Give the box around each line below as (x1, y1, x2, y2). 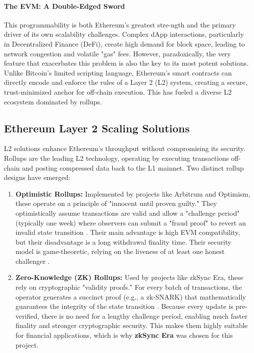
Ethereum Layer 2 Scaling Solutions (4, 120, 190, 135)
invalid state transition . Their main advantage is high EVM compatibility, (15, 227, 240, 237)
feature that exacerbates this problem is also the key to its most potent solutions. (4, 58, 249, 68)
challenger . (15, 255, 50, 266)
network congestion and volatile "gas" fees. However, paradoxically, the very (4, 48, 231, 58)
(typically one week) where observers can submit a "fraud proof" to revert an (15, 217, 246, 227)
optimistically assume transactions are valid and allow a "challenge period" (15, 207, 240, 218)
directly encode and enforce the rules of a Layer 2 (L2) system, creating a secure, (4, 77, 248, 87)
